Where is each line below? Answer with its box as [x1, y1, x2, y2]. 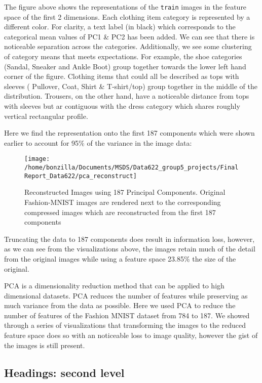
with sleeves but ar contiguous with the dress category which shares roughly [4, 101, 240, 111]
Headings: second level [4, 364, 125, 380]
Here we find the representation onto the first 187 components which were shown [4, 127, 255, 138]
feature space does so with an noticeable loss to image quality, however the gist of [4, 330, 258, 341]
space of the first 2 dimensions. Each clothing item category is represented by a [4, 11, 250, 22]
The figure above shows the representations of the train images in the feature [4, 2, 247, 12]
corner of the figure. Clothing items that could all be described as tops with [4, 71, 239, 81]
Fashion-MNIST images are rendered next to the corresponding [24, 196, 221, 207]
